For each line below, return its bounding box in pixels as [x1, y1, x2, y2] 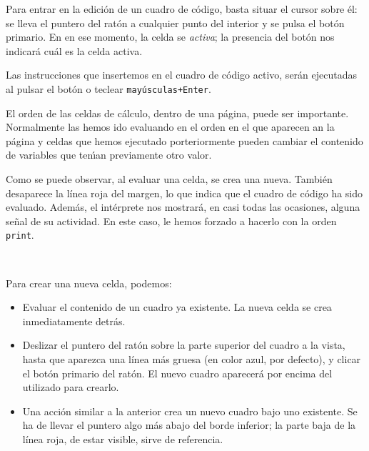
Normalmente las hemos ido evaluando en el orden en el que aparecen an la [6, 119, 335, 134]
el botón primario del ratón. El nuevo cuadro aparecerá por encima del [22, 365, 333, 380]
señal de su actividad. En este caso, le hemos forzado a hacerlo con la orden [6, 213, 337, 228]
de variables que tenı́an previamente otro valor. [6, 147, 212, 162]
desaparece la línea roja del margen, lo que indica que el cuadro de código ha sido [6, 185, 363, 200]
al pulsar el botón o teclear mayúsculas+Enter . [6, 81, 211, 96]
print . [6, 227, 34, 242]
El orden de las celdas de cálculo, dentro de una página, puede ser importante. [6, 105, 349, 120]
